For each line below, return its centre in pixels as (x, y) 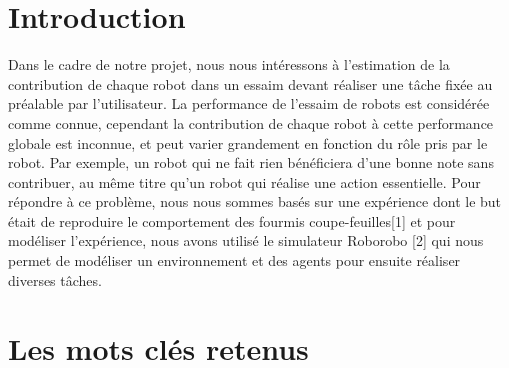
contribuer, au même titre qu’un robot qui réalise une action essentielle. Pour (244, 181)
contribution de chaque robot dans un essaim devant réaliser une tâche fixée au (250, 83)
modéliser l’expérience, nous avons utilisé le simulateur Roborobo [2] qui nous (246, 240)
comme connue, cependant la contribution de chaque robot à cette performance (251, 122)
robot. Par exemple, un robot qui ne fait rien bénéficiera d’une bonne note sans (251, 162)
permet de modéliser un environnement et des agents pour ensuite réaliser (234, 260)
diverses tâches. (55, 279)
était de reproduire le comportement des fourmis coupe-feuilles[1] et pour (232, 220)
